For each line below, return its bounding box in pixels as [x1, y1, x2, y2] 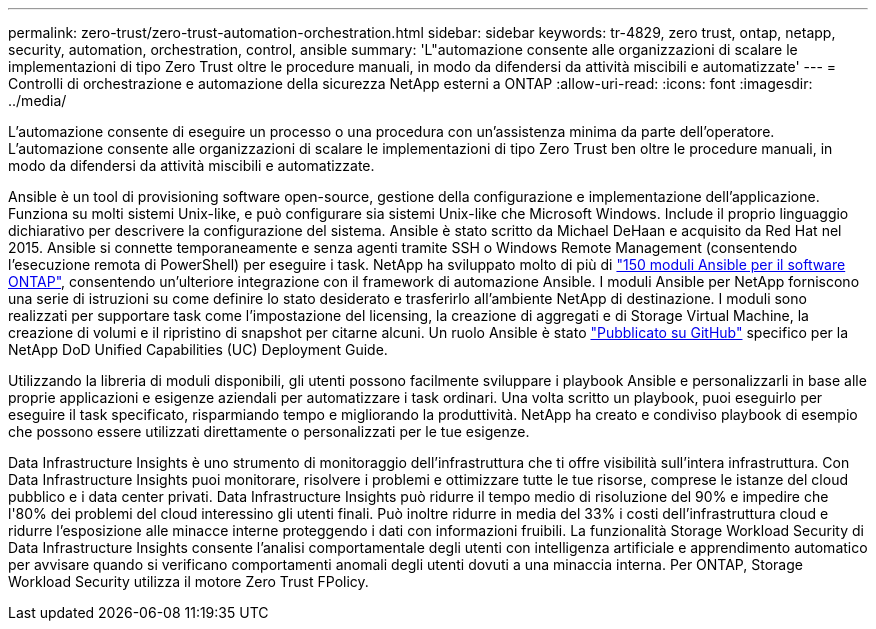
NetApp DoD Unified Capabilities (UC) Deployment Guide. [8, 341, 388, 358]
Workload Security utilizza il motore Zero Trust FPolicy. [8, 573, 369, 590]
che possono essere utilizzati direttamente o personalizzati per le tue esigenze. [8, 423, 530, 440]
